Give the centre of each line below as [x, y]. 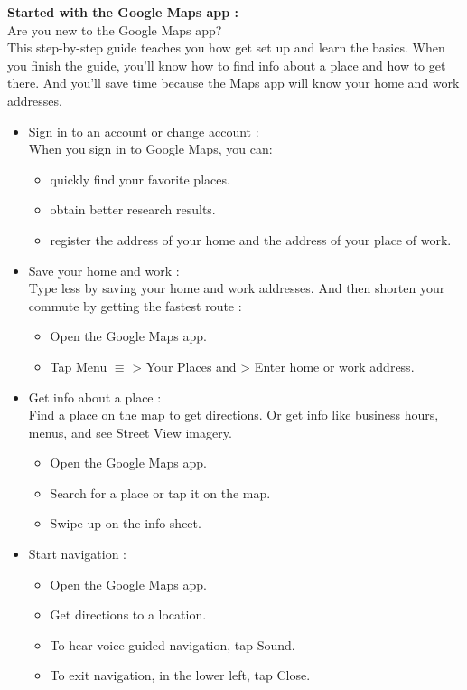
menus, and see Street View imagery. [130, 432]
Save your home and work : [104, 270]
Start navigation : [77, 554]
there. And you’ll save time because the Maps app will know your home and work [233, 83]
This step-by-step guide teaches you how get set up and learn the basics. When [226, 47]
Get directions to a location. [128, 614]
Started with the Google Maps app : [123, 12]
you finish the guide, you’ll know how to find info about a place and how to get [227, 65]
